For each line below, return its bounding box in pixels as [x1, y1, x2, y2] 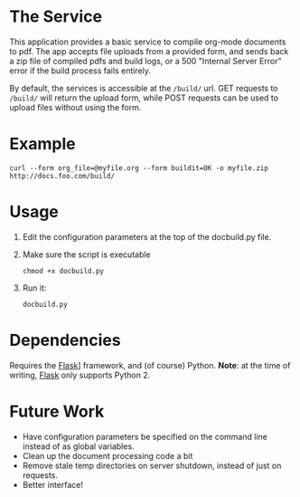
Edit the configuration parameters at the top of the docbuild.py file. [22, 231, 272, 242]
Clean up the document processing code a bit [22, 450, 193, 461]
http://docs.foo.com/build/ [9, 171, 116, 180]
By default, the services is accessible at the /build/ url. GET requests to [9, 82, 278, 93]
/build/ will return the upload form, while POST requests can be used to [9, 92, 278, 103]
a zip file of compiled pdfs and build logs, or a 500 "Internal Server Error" [9, 55, 282, 66]
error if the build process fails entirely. [9, 65, 152, 76]
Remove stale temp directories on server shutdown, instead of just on [22, 460, 282, 471]
